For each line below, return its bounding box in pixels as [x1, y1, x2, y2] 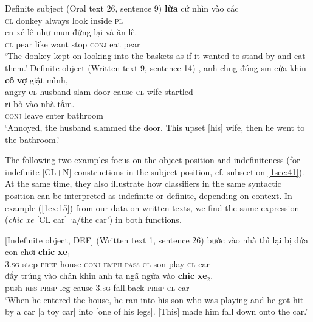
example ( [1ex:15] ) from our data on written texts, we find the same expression [5, 201, 300, 214]
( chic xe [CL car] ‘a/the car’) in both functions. [5, 213, 182, 226]
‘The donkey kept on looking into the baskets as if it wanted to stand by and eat [5, 49, 306, 62]
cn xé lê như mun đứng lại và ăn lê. [5, 26, 137, 38]
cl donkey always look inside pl [5, 13, 123, 26]
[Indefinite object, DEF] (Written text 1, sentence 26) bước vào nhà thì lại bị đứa [5, 233, 308, 246]
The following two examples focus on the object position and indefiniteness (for [5, 153, 300, 166]
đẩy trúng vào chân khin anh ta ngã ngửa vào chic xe [5, 269, 207, 282]
